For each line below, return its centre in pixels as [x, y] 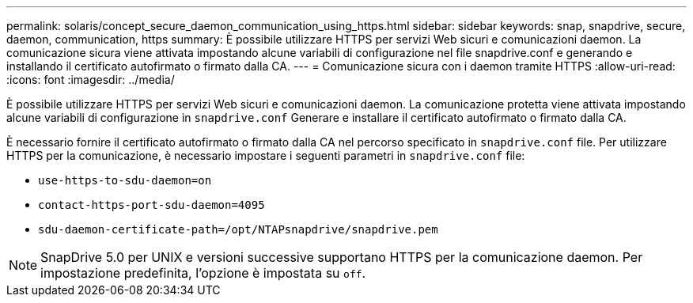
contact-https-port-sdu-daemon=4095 [151, 205]
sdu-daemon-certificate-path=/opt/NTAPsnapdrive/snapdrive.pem [238, 229]
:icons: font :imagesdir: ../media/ [91, 80]
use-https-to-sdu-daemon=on [125, 180]
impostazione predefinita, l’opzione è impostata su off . [203, 273]
